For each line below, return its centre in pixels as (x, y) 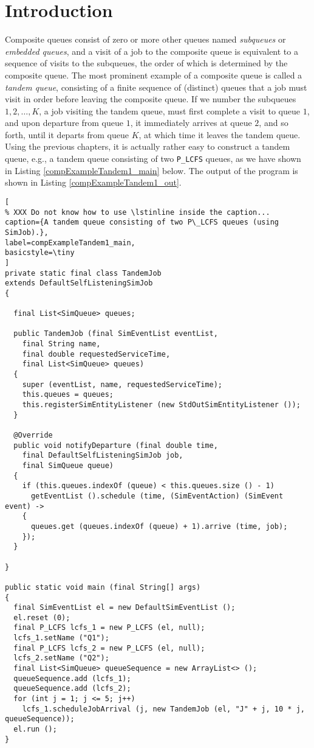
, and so (274, 123)
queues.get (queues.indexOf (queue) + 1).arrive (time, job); (159, 526)
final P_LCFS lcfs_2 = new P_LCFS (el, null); (109, 648)
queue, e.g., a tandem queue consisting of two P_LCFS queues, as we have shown (153, 159)
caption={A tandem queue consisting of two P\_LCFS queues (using (142, 222)
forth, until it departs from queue (67, 134)
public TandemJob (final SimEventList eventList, (116, 334)
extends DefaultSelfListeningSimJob (79, 283)
